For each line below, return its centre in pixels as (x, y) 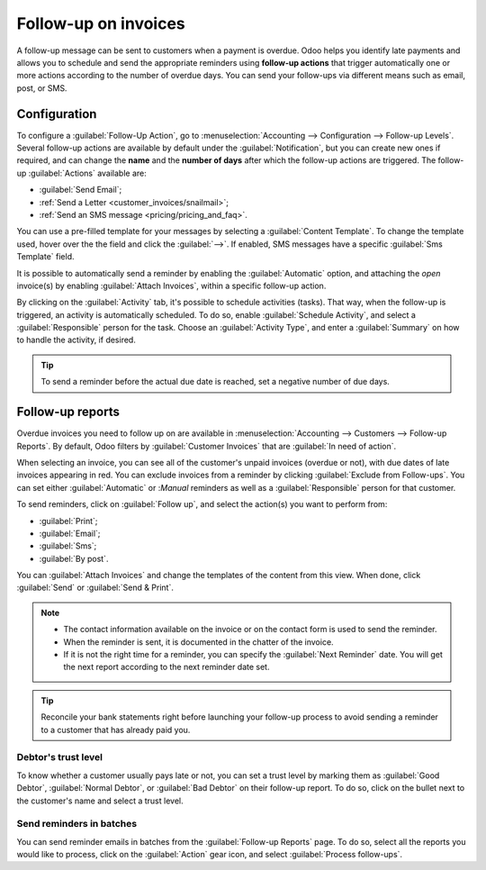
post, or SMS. (42, 88)
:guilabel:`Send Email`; (81, 190)
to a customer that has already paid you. (116, 730)
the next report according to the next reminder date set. (166, 667)
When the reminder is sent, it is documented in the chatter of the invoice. (198, 642)
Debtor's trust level (60, 757)
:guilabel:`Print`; (68, 521)
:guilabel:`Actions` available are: (88, 173)
